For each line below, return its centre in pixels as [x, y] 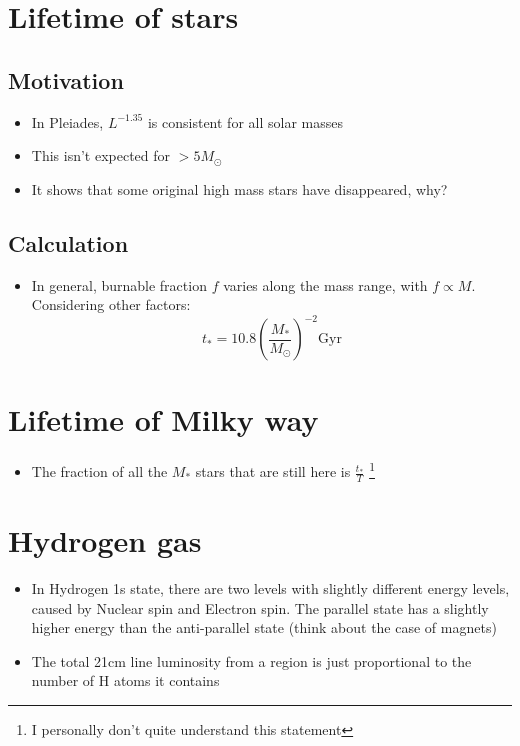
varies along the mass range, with [325, 284]
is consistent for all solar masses [245, 121]
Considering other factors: [111, 304]
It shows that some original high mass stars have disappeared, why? [239, 188]
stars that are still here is [273, 471]
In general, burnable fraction [119, 284]
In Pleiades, [67, 121]
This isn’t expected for [101, 155]
